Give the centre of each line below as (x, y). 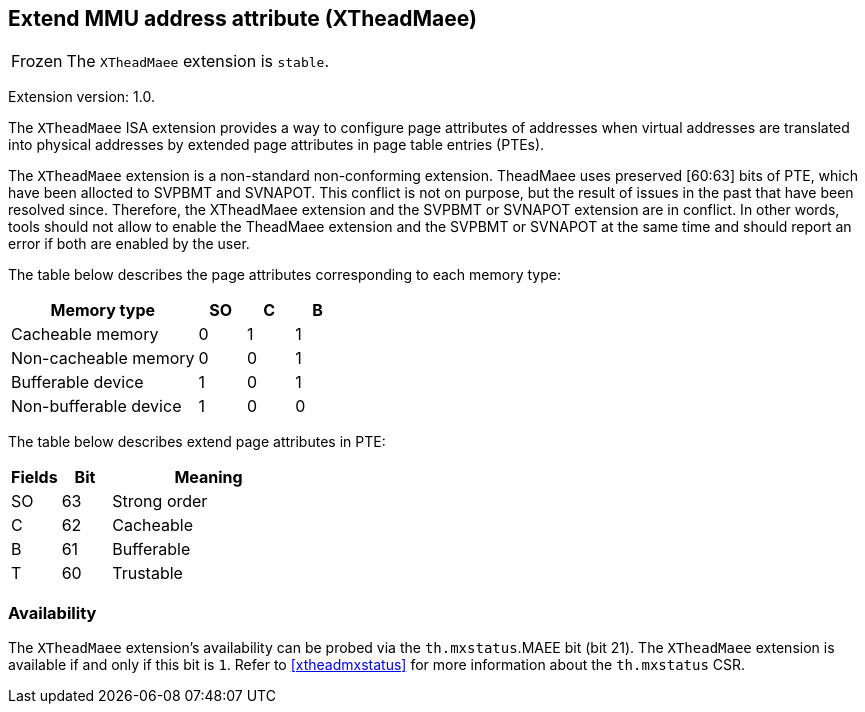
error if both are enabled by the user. (129, 244)
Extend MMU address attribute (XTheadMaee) (242, 18)
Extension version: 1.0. (81, 97)
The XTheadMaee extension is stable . (198, 61)
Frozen (37, 61)
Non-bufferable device (96, 406)
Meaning (208, 477)
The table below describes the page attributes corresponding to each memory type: (284, 275)
